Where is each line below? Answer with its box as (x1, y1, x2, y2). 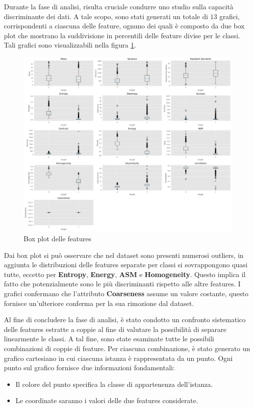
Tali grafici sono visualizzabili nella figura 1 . (4, 40, 136, 50)
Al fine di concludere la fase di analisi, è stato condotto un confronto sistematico (4, 314, 246, 325)
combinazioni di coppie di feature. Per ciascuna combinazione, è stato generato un (4, 343, 251, 353)
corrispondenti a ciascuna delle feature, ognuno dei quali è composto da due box (4, 21, 245, 31)
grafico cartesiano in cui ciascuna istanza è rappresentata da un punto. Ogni (4, 353, 233, 363)
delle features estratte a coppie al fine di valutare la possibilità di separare (4, 324, 227, 334)
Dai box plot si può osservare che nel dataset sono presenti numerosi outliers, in (4, 250, 244, 260)
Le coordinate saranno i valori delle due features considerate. (15, 395, 198, 406)
